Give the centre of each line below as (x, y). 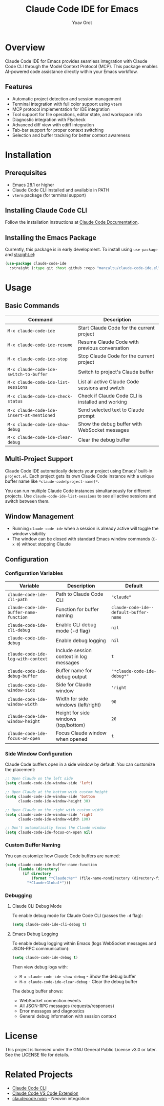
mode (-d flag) (73, 631)
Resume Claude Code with (108, 342)
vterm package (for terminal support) (49, 195)
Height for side (73, 713)
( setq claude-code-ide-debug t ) (45, 958)
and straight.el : (20, 255)
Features (19, 87)
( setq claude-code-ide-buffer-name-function (51, 865)
